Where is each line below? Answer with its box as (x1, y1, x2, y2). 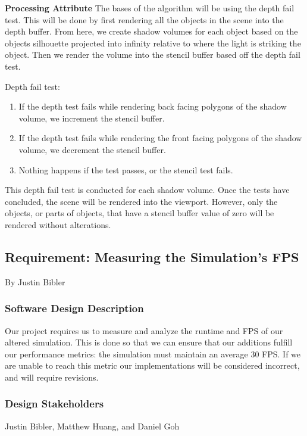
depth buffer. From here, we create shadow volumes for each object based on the (5, 25, 298, 38)
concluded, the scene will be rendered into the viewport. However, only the (5, 195, 278, 207)
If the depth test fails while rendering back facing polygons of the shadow (18, 100, 287, 113)
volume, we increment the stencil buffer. (18, 111, 165, 124)
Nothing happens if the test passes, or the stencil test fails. (18, 163, 233, 176)
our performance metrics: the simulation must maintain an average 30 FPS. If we (5, 347, 301, 360)
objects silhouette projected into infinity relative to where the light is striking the (5, 36, 301, 49)
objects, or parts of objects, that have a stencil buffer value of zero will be (5, 207, 274, 219)
